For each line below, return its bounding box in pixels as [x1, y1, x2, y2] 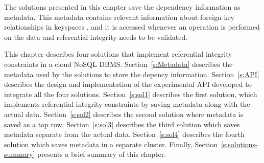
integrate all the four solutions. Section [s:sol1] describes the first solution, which [4, 88, 257, 99]
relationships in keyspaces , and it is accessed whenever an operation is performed [4, 21, 260, 32]
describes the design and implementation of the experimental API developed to [4, 79, 252, 89]
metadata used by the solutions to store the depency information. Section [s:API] [4, 68, 259, 79]
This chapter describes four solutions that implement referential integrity [4, 49, 232, 59]
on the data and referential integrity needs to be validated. [4, 31, 188, 42]
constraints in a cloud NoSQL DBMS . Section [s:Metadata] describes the [4, 58, 233, 69]
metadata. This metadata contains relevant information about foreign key [4, 11, 235, 22]
